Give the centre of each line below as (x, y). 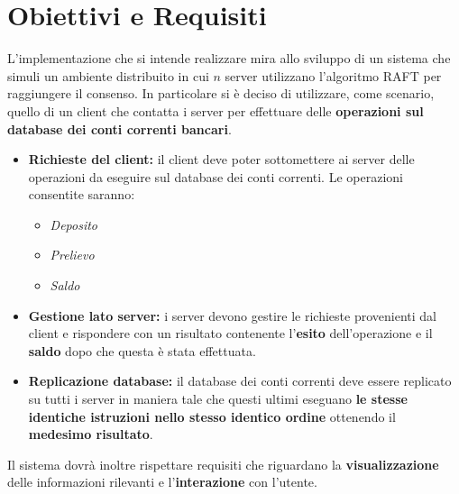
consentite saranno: (82, 194)
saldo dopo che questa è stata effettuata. (142, 350)
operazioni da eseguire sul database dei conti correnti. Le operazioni (216, 176)
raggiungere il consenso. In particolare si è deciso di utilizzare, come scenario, (221, 93)
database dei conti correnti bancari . (119, 128)
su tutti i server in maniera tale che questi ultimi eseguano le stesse (218, 399)
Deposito (74, 224)
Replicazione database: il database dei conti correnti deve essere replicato (240, 381)
